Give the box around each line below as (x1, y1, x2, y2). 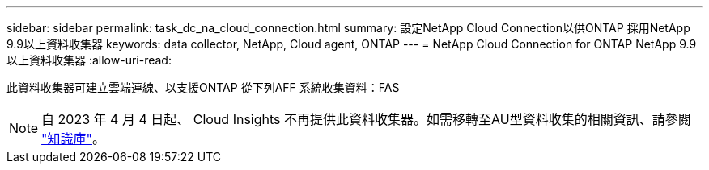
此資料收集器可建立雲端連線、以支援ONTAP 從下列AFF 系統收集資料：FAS (6, 81, 400, 94)
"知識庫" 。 (41, 131, 105, 147)
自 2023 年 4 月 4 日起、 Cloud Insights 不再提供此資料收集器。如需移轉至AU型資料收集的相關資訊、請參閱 (41, 111, 691, 127)
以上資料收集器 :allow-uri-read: (6, 53, 172, 67)
